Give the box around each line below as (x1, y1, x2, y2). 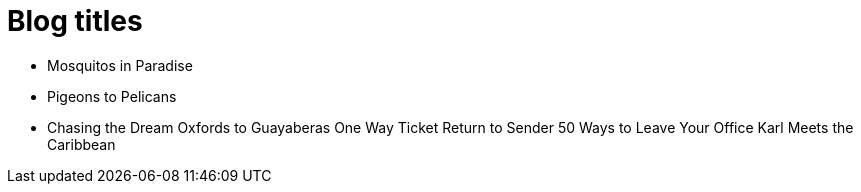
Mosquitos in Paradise (47, 56, 193, 74)
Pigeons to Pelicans (47, 87, 177, 105)
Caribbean (47, 135, 116, 153)
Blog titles (7, 4, 143, 38)
